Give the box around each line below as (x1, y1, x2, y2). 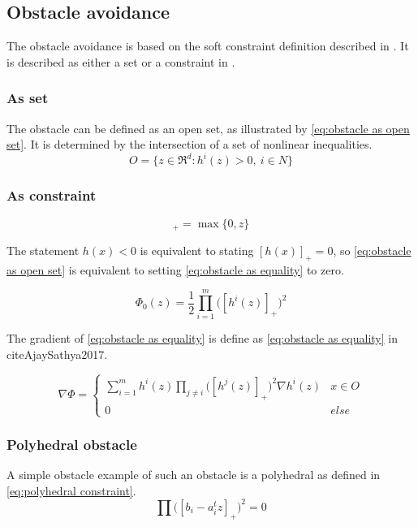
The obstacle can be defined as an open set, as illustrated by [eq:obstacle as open (6, 119, 410, 136)
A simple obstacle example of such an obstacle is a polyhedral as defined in (6, 466, 381, 483)
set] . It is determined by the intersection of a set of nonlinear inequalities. (6, 136, 373, 153)
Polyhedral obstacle (6, 434, 137, 454)
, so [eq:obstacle (333, 241, 412, 258)
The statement (6, 241, 80, 258)
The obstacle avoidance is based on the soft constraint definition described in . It (6, 37, 409, 54)
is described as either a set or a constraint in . (6, 53, 235, 70)
